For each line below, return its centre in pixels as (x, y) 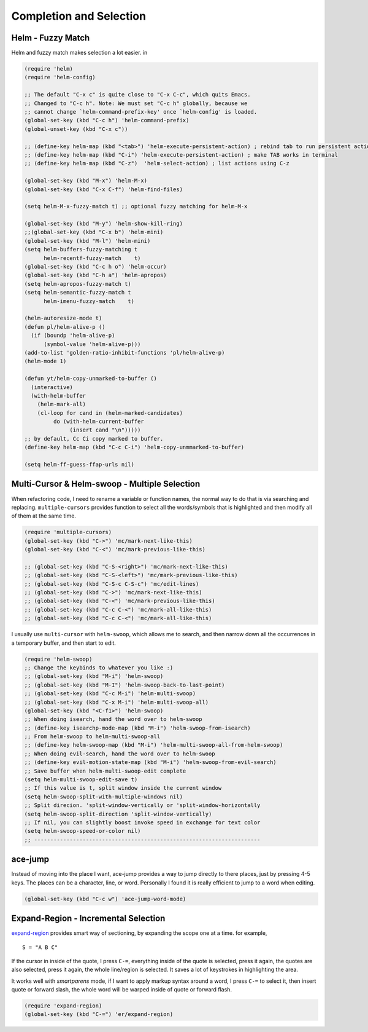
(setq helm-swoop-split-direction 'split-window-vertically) (118, 814)
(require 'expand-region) (63, 1006)
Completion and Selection (79, 16)
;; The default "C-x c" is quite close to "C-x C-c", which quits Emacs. (137, 95)
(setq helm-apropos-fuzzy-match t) (78, 284)
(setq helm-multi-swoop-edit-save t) (81, 780)
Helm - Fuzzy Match (51, 38)
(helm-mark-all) (61, 404)
